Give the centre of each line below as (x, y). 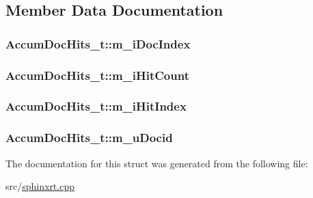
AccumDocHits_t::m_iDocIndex (98, 43)
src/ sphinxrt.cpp (40, 186)
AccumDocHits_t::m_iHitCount (97, 75)
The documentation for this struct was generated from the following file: (157, 163)
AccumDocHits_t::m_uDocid (89, 138)
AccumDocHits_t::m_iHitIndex (96, 106)
